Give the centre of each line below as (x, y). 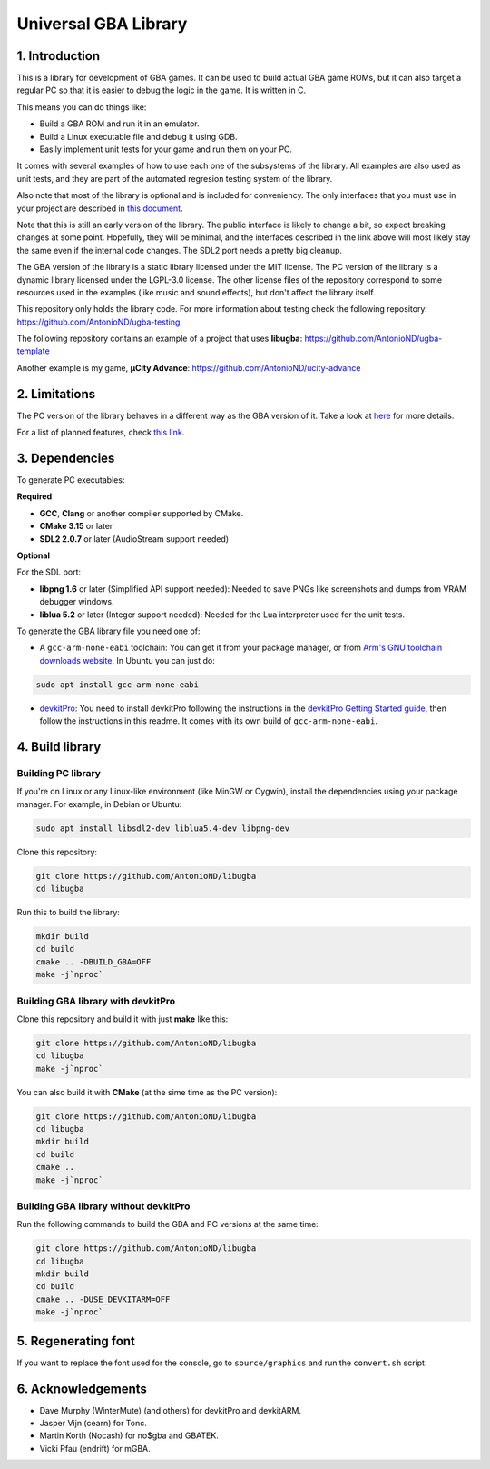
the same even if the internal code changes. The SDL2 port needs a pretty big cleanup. (180, 250)
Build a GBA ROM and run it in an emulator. (119, 124)
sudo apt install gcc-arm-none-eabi (118, 685)
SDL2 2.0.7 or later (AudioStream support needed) (134, 539)
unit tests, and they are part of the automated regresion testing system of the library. (175, 178)
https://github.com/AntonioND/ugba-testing (98, 322)
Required (34, 496)
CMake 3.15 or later (76, 526)
